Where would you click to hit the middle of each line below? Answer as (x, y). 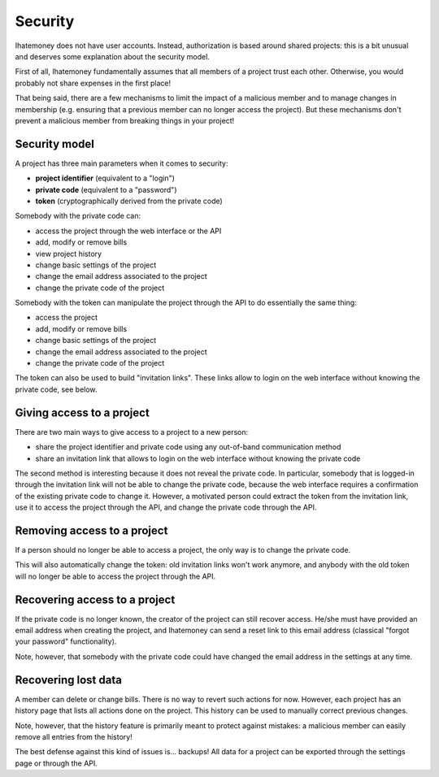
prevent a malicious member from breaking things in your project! (125, 120)
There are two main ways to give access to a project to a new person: (132, 432)
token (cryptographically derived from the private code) (129, 201)
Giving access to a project (82, 412)
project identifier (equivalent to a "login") (105, 178)
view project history (68, 254)
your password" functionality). (66, 641)
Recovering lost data (68, 680)
